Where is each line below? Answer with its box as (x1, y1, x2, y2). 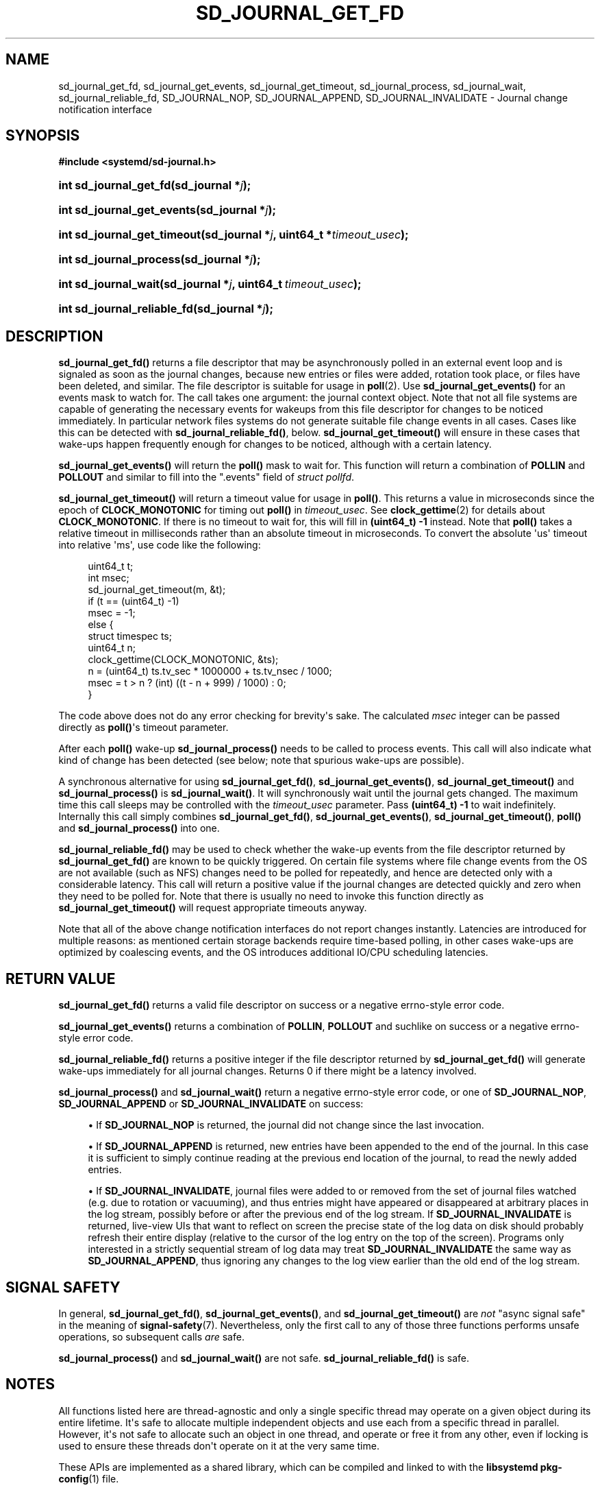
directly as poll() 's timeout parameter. (58, 721, 229, 734)
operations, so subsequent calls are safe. (58, 1330, 245, 1343)
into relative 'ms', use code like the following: (58, 539, 261, 551)
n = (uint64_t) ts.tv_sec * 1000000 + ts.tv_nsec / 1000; (88, 665, 332, 677)
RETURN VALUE (5, 970, 116, 987)
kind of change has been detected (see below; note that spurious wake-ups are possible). (58, 754, 464, 767)
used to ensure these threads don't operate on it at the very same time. (58, 1439, 379, 1452)
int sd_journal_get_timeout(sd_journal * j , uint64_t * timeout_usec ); (58, 228, 409, 242)
